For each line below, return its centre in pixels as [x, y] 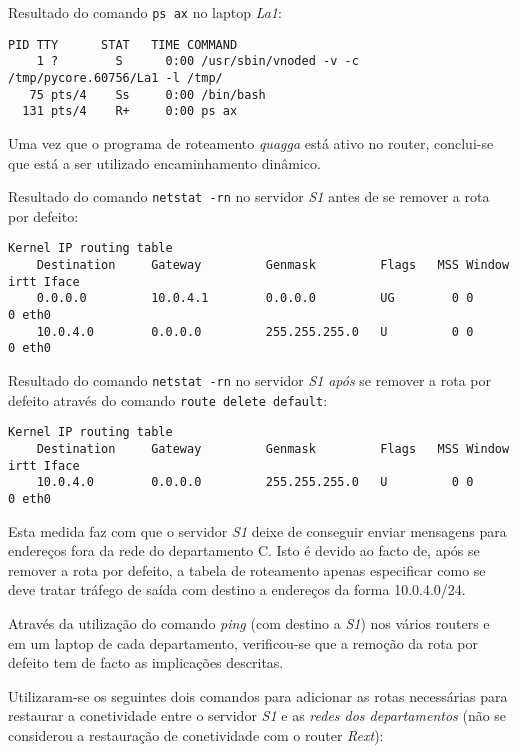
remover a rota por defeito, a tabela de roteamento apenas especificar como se [247, 569]
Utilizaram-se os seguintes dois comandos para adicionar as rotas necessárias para [258, 695]
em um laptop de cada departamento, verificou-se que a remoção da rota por [243, 642]
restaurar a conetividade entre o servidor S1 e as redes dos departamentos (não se [257, 715]
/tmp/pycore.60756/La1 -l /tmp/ [115, 77]
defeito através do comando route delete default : [168, 399]
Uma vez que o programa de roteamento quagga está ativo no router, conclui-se [251, 142]
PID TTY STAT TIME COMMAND [123, 44]
